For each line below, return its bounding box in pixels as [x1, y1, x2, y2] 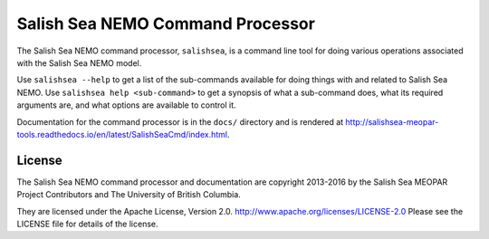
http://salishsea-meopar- [345, 116, 439, 127]
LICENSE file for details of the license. [16, 218, 158, 229]
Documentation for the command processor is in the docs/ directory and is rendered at [16, 116, 344, 127]
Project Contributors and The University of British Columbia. [16, 189, 242, 200]
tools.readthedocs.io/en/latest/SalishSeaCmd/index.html [16, 129, 228, 139]
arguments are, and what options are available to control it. [16, 100, 236, 110]
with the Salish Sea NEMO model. [16, 57, 142, 68]
